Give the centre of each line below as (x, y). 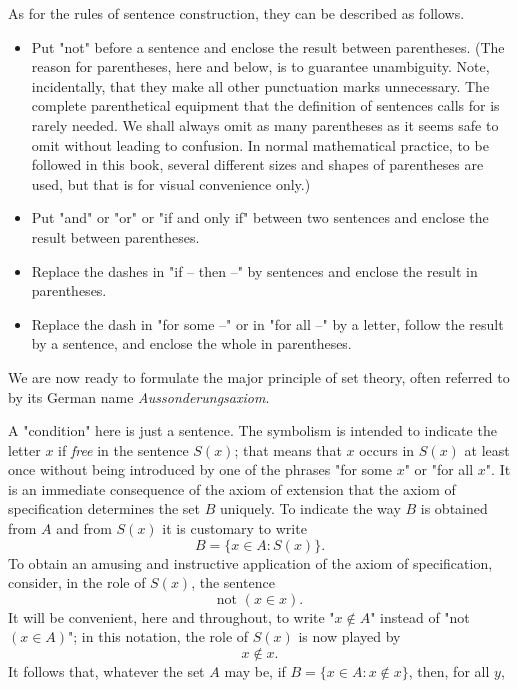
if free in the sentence (123, 449)
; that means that (288, 449)
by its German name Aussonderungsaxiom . (139, 396)
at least (487, 449)
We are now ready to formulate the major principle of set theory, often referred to (259, 376)
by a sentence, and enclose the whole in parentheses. (191, 343)
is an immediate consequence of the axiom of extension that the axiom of (232, 488)
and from (84, 528)
